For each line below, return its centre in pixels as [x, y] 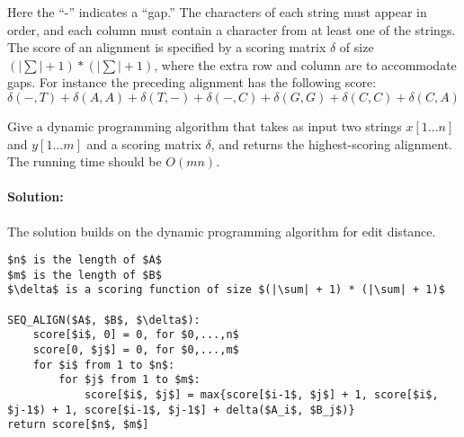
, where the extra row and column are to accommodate [305, 64]
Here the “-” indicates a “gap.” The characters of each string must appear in [217, 12]
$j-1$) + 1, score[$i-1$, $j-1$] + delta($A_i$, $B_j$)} [181, 410]
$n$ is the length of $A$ [85, 260]
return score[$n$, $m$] [78, 425]
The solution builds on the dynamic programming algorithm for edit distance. [222, 231]
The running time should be [85, 161]
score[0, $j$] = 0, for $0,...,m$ [136, 350]
